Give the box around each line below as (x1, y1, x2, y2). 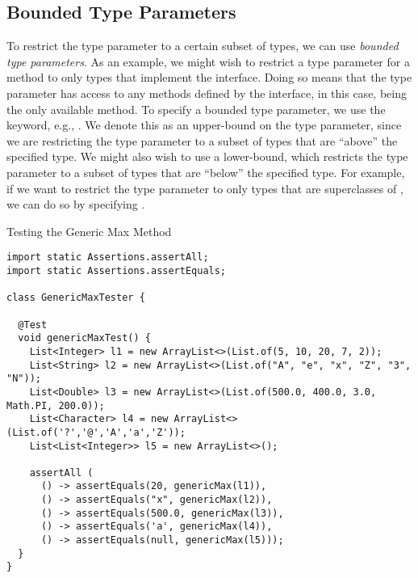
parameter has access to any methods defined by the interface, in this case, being (6, 84, 407, 101)
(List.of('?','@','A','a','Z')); (6, 426, 186, 438)
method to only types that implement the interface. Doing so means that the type (6, 69, 412, 86)
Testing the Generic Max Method (6, 222, 172, 239)
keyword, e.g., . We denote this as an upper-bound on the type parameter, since (6, 116, 402, 133)
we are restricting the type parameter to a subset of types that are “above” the (6, 132, 398, 149)
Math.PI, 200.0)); (6, 399, 105, 411)
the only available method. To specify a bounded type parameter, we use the (6, 100, 386, 117)
